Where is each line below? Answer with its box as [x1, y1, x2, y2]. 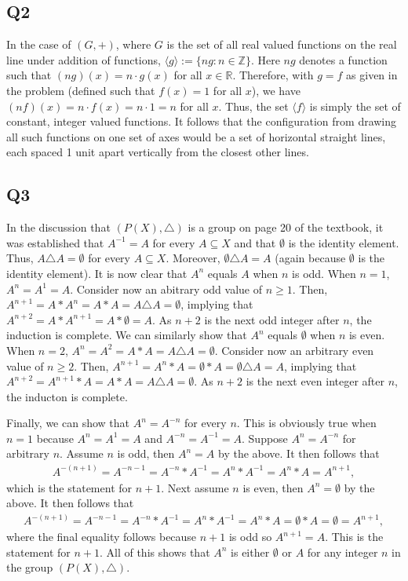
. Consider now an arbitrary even [214, 342, 374, 358]
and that [234, 234, 276, 250]
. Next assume [161, 479, 229, 495]
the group [6, 559, 53, 576]
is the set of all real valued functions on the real [166, 36, 397, 53]
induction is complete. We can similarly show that [6, 327, 247, 343]
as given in [346, 67, 398, 83]
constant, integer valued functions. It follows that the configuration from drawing [6, 113, 397, 130]
